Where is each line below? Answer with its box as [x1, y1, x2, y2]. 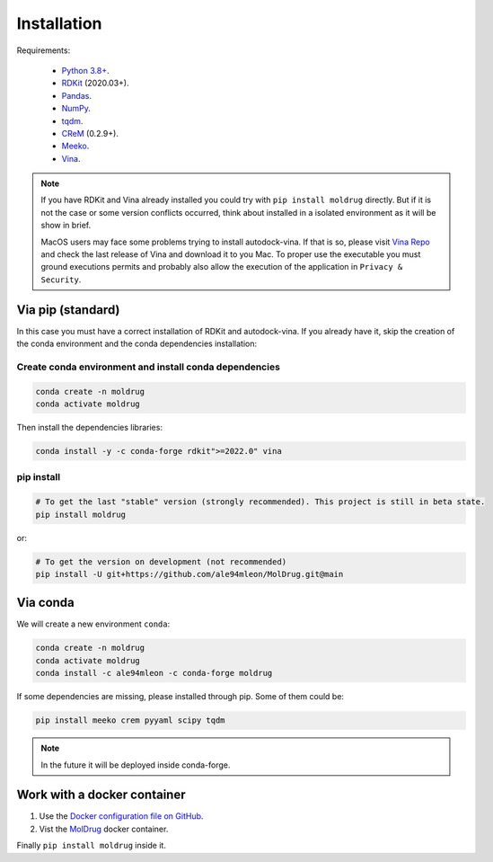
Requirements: [16, 45, 71, 56]
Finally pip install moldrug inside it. [16, 840, 166, 851]
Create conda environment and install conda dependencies [16, 360, 280, 373]
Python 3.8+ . [61, 65, 110, 76]
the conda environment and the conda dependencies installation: [16, 338, 258, 350]
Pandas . [61, 90, 92, 101]
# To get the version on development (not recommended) [35, 556, 287, 566]
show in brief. [40, 220, 92, 231]
